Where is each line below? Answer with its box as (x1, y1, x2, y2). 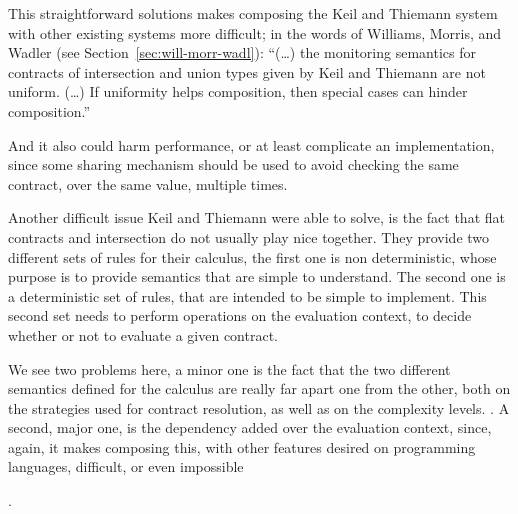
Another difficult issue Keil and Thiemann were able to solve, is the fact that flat (8, 207, 505, 228)
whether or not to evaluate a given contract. (8, 324, 278, 345)
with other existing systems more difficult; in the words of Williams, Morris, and (8, 22, 502, 43)
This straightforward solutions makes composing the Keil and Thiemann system (8, 3, 498, 23)
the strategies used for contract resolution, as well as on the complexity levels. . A (8, 397, 510, 418)
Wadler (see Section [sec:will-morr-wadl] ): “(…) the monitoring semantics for (8, 42, 476, 63)
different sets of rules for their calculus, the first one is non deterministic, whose (8, 246, 497, 267)
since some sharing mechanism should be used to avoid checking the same (8, 154, 459, 175)
